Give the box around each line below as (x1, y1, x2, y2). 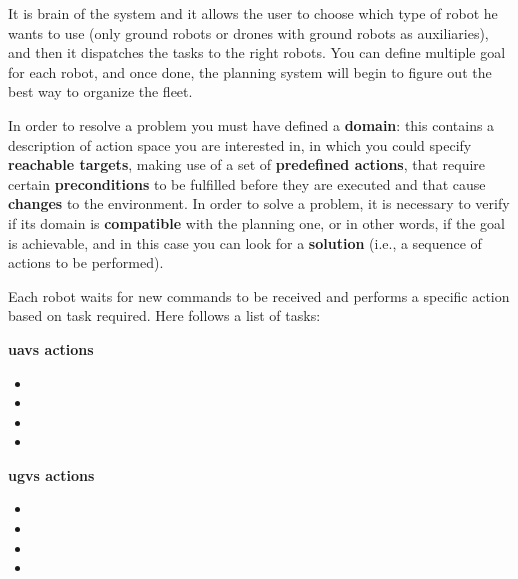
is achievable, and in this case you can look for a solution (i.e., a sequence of (8, 232, 482, 253)
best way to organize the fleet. (8, 81, 193, 102)
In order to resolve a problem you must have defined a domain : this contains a (8, 114, 495, 135)
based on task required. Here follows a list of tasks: (8, 305, 321, 326)
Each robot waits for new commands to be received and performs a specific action (8, 285, 510, 306)
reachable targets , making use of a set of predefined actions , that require (8, 154, 486, 175)
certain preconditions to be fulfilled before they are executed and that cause (8, 173, 486, 194)
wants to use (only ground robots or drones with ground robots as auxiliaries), (8, 22, 489, 43)
